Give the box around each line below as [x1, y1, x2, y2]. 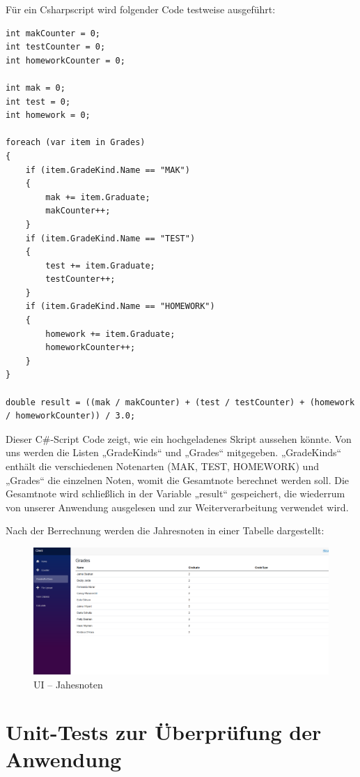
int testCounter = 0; [6, 42, 106, 52]
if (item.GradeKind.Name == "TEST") [25, 233, 196, 243]
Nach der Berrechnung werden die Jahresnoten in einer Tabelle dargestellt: [6, 523, 324, 538]
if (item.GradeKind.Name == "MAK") [25, 165, 190, 175]
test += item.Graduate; [45, 260, 155, 271]
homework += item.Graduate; [45, 329, 175, 339]
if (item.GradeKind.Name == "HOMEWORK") [25, 301, 215, 312]
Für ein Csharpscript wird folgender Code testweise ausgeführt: [6, 2, 276, 16]
